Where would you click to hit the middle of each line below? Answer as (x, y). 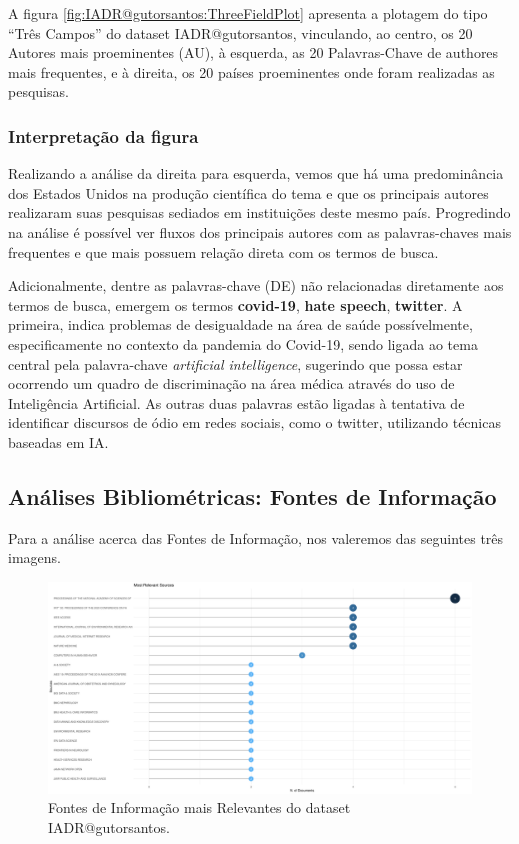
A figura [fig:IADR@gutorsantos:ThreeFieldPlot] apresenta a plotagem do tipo (248, 13)
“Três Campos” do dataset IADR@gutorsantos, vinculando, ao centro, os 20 (240, 32)
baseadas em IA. (58, 441)
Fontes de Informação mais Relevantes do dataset (199, 807)
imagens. (34, 557)
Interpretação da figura (103, 135)
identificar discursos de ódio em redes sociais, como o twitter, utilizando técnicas (254, 422)
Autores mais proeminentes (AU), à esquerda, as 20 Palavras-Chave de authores (253, 52)
